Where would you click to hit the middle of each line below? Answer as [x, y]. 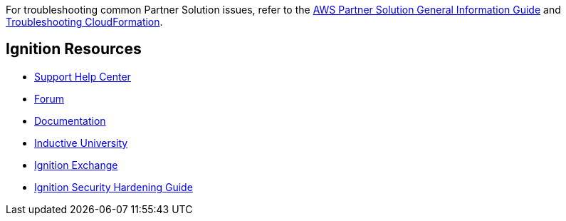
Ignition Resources [74, 49]
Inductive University [81, 143]
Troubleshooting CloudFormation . [84, 22]
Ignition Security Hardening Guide [114, 187]
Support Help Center [83, 76]
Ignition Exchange [76, 165]
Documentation [70, 120]
